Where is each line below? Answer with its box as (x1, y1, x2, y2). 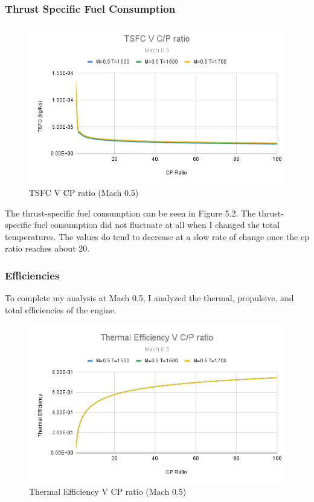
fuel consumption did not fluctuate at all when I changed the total (34, 218, 280, 231)
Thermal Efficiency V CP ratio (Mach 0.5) (29, 485, 187, 498)
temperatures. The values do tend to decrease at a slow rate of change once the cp (5, 230, 309, 243)
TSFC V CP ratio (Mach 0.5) (29, 186, 139, 198)
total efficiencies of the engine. (5, 303, 117, 316)
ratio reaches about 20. (5, 242, 90, 255)
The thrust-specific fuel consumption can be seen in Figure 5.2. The (5, 206, 256, 219)
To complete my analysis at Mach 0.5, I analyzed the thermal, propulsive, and (5, 292, 294, 304)
